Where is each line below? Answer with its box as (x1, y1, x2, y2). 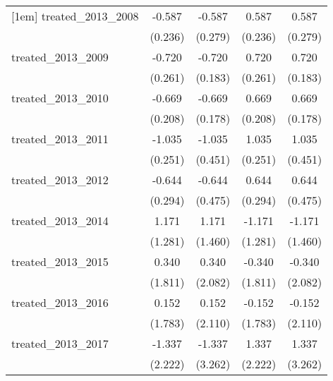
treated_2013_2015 (11, 253, 109, 270)
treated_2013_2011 (11, 131, 109, 147)
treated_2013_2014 (11, 212, 109, 229)
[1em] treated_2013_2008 (11, 8, 139, 24)
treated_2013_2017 (11, 335, 109, 351)
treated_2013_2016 (11, 294, 109, 310)
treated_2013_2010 (11, 90, 109, 106)
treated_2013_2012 (11, 171, 109, 188)
